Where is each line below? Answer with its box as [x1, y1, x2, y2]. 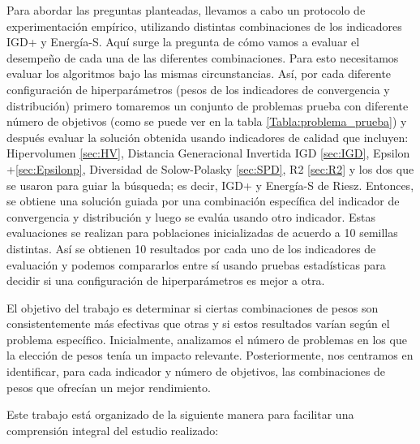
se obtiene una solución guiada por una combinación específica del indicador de [6, 192, 400, 209]
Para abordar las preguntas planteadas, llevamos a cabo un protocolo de [6, 2, 366, 18]
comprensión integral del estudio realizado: [6, 421, 219, 438]
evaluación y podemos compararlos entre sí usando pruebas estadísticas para [6, 256, 386, 273]
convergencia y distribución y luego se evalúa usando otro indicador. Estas [6, 208, 375, 225]
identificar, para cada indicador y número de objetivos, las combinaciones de [6, 363, 386, 380]
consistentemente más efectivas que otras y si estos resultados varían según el [6, 315, 390, 332]
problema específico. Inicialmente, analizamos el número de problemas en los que [6, 330, 407, 347]
